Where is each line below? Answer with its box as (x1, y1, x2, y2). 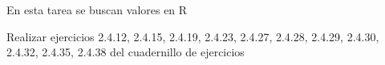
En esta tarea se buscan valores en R (6, 2, 188, 17)
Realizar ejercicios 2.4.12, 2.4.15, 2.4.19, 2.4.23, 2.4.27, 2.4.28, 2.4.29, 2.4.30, (6, 28, 379, 44)
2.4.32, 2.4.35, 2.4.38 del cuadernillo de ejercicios (6, 44, 245, 60)
